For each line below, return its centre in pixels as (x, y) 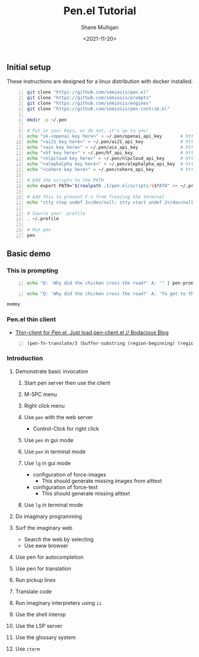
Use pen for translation (43, 568)
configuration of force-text (65, 487)
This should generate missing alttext (86, 493)
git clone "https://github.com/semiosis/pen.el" (88, 92)
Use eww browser (46, 545)
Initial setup (29, 67)
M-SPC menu (40, 394)
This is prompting (32, 270)
